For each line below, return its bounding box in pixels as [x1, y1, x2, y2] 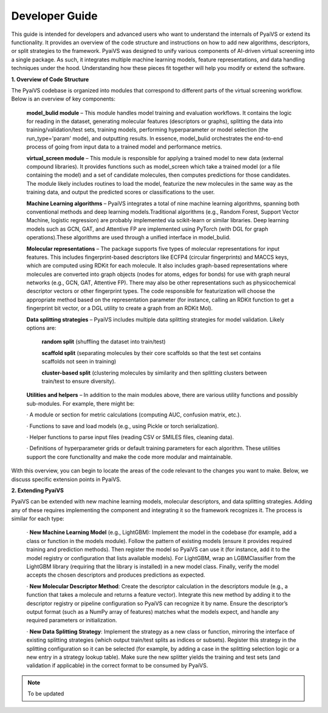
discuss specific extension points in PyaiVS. [11, 476, 121, 483]
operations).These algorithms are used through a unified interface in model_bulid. [26, 234, 231, 241]
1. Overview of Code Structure [11, 76, 89, 83]
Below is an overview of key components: [11, 95, 115, 103]
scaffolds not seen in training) [41, 358, 117, 365]
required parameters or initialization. [26, 617, 118, 624]
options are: [26, 325, 57, 332]
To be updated [27, 690, 64, 697]
